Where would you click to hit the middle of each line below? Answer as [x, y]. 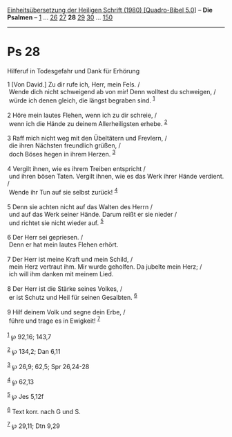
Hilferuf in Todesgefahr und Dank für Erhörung [74, 71]
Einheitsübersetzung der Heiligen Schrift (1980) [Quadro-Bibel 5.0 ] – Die [110, 10]
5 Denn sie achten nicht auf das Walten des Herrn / [80, 206]
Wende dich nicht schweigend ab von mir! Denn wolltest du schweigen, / [112, 91]
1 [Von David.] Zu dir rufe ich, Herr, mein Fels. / [74, 84]
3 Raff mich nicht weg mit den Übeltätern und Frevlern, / [87, 139]
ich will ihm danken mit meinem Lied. [61, 274]
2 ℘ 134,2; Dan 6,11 [34, 351]
